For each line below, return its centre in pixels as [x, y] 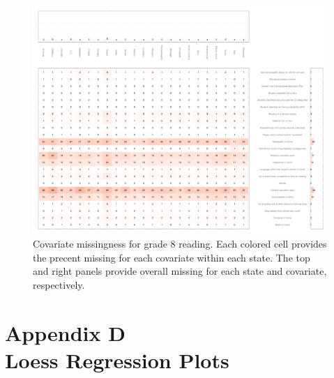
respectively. [59, 284]
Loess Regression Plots [117, 360]
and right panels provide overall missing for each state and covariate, [180, 271]
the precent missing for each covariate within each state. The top [172, 257]
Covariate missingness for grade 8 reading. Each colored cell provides [180, 244]
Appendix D [65, 332]
